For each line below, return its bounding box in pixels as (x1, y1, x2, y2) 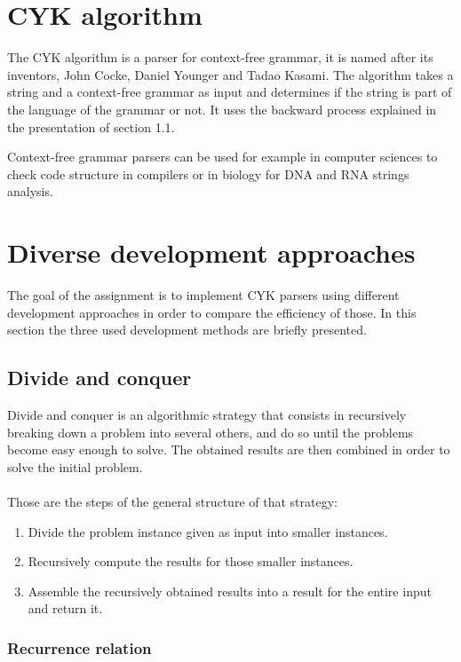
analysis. (7, 182, 53, 201)
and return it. (28, 599, 103, 618)
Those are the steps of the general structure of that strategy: (7, 492, 338, 510)
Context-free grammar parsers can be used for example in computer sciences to (7, 147, 438, 166)
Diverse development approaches (7, 234, 416, 271)
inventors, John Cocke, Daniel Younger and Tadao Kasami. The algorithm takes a (7, 65, 454, 83)
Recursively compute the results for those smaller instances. (28, 552, 354, 571)
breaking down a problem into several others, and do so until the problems (7, 422, 414, 441)
